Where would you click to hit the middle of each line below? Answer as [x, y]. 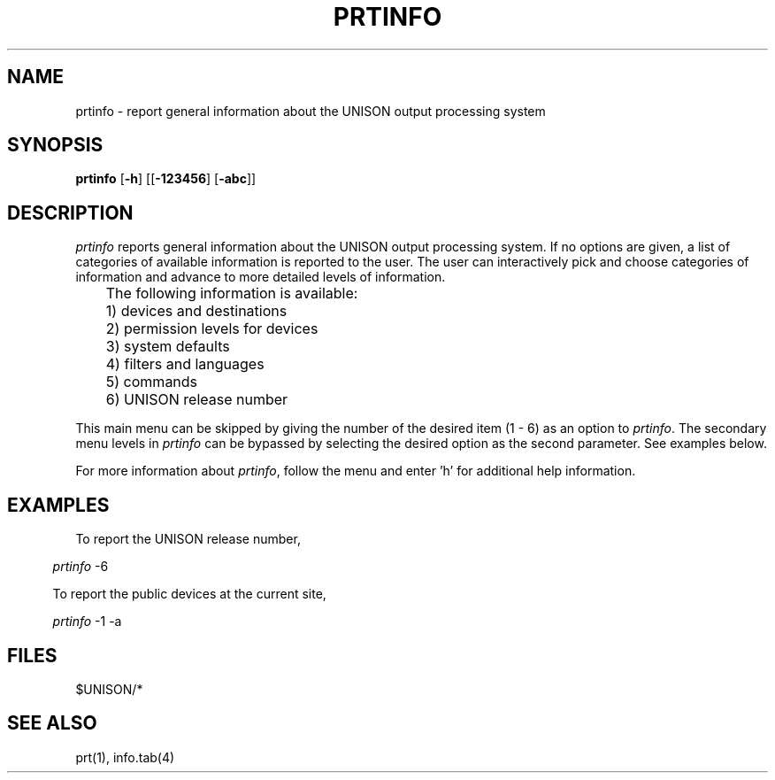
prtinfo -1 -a [87, 622]
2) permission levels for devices [212, 329]
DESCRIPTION [70, 212]
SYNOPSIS [55, 145]
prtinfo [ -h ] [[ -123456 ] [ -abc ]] [166, 179]
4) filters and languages [185, 364]
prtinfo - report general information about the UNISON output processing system [311, 111]
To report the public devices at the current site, [189, 594]
